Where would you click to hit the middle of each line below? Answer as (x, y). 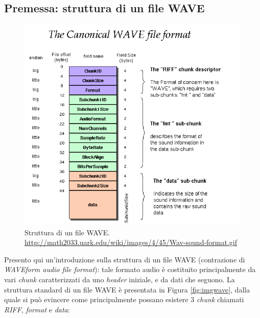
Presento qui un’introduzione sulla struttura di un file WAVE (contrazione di (125, 259)
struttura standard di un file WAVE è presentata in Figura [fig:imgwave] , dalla (127, 289)
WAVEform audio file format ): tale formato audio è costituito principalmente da (130, 269)
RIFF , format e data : (37, 309)
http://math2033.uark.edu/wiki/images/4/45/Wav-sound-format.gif (131, 242)
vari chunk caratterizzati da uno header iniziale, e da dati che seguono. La (120, 279)
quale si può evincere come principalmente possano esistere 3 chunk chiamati (124, 299)
